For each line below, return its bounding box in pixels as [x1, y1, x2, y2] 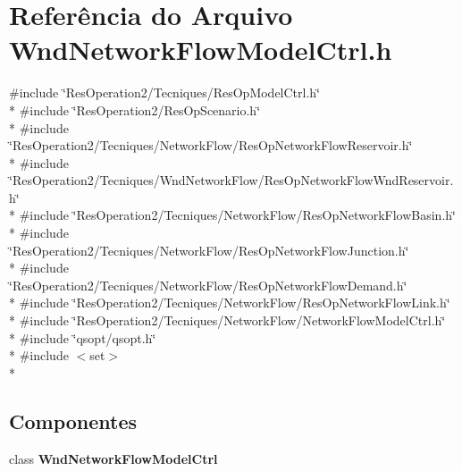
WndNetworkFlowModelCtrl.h [9, 31, 392, 68]
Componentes [9, 407, 138, 434]
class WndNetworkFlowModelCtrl [9, 449, 218, 467]
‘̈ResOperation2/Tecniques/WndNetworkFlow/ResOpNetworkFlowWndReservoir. [9, 171, 454, 189]
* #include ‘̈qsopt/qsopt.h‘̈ [9, 328, 156, 347]
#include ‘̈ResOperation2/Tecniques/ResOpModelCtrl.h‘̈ [9, 83, 321, 102]
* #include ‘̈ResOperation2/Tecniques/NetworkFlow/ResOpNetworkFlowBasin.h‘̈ [9, 206, 456, 224]
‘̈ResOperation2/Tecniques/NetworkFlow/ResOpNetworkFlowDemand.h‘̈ [9, 275, 407, 294]
